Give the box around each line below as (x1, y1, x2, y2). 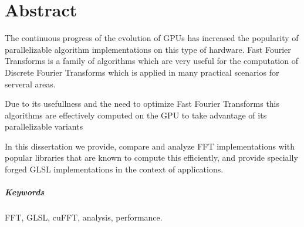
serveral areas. (5, 77, 56, 90)
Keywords (5, 186, 45, 198)
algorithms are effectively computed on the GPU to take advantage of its (5, 109, 267, 121)
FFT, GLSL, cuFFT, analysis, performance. (5, 211, 163, 223)
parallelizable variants (5, 120, 83, 133)
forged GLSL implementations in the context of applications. (5, 163, 224, 175)
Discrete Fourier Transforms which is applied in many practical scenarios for (5, 66, 279, 78)
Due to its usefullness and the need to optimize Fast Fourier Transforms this (5, 97, 280, 110)
